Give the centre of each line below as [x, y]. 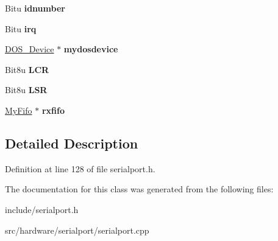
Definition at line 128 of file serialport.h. [80, 168]
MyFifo [19, 110]
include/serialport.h [42, 209]
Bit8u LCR [27, 69]
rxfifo [53, 110]
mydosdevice [91, 49]
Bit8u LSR [26, 90]
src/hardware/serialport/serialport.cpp [77, 230]
